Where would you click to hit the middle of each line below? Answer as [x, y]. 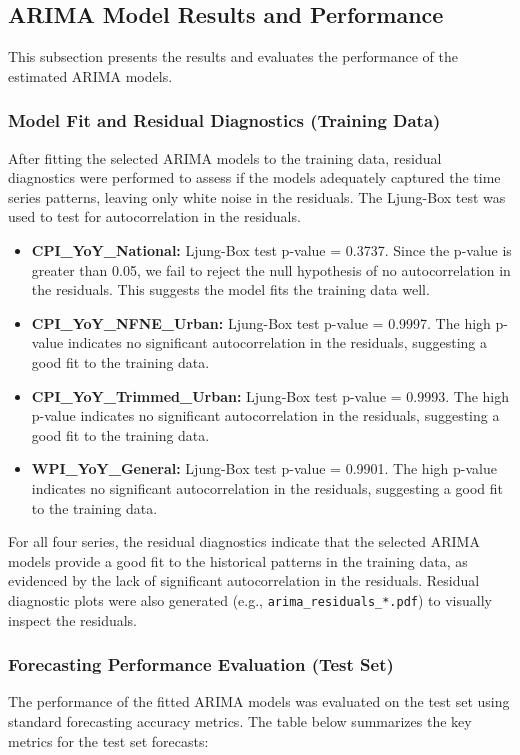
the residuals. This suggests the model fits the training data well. [230, 289]
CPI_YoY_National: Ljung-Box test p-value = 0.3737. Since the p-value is [271, 249]
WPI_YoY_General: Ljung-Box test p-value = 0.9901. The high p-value [264, 468]
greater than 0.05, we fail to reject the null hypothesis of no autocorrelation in [271, 269]
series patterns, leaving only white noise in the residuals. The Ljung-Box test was [257, 196]
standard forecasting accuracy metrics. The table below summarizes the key [240, 720]
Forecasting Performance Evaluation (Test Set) [201, 664]
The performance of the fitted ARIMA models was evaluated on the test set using [259, 701]
